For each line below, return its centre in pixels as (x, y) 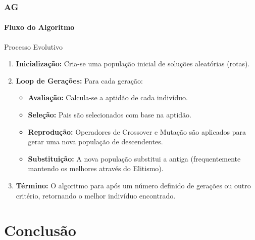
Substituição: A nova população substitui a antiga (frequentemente (134, 158)
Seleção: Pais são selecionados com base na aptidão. (110, 115)
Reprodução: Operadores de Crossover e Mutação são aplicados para (137, 131)
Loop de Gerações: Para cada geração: (79, 80)
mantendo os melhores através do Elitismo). (96, 168)
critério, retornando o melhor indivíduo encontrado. (96, 195)
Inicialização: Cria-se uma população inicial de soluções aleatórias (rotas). (133, 64)
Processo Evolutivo (34, 46)
